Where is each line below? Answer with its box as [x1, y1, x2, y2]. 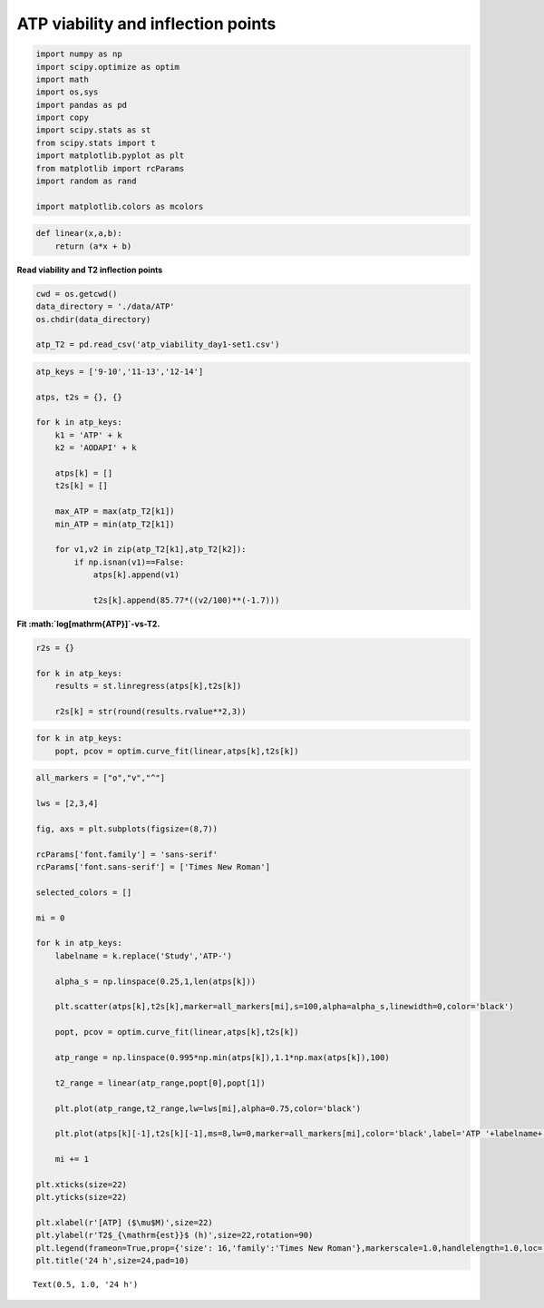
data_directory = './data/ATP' [35, 301, 176, 312]
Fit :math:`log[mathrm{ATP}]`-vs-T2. [16, 618, 160, 629]
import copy [35, 113, 90, 123]
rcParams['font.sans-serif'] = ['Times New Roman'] [35, 862, 271, 872]
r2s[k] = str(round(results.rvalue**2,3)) [54, 706, 247, 716]
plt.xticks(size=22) [35, 1179, 127, 1189]
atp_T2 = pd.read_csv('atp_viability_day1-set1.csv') [35, 339, 280, 349]
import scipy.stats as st [35, 125, 151, 135]
